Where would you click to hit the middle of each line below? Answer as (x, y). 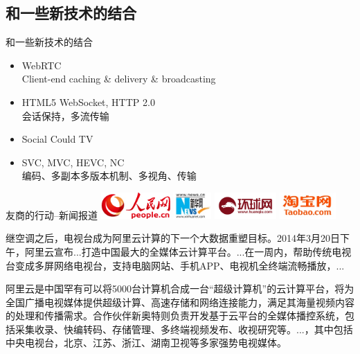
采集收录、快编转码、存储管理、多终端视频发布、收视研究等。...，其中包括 (184, 329)
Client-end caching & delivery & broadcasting (119, 79)
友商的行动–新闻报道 (52, 214)
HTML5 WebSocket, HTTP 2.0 (88, 101)
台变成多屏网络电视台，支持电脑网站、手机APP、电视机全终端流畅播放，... (175, 265)
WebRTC (42, 65)
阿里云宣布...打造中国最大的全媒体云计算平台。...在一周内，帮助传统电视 (188, 251)
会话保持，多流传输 (65, 115)
